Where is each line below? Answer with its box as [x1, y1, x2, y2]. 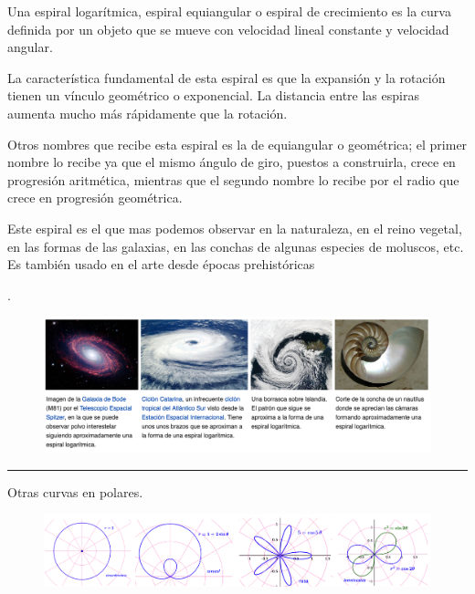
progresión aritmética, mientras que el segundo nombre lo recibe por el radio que [7, 170, 459, 189]
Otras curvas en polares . [7, 482, 143, 501]
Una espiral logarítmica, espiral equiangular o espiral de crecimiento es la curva [7, 2, 451, 20]
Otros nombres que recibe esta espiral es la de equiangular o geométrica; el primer [7, 134, 468, 153]
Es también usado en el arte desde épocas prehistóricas [7, 255, 315, 274]
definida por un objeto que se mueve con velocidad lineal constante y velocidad [7, 19, 449, 38]
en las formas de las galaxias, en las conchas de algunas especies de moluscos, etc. [7, 236, 464, 255]
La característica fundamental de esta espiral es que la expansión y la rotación [7, 68, 446, 87]
